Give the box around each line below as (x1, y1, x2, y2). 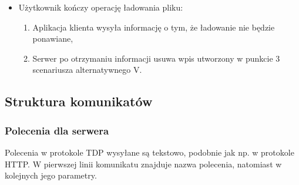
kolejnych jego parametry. (5, 169, 97, 181)
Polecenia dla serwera (5, 123, 109, 137)
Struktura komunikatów (5, 92, 153, 110)
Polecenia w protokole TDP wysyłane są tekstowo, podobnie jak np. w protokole (5, 146, 294, 158)
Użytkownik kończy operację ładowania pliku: (18, 1, 183, 13)
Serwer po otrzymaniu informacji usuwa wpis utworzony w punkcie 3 (32, 52, 280, 64)
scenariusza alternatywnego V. (32, 63, 142, 76)
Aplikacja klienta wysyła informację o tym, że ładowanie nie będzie (32, 21, 275, 33)
